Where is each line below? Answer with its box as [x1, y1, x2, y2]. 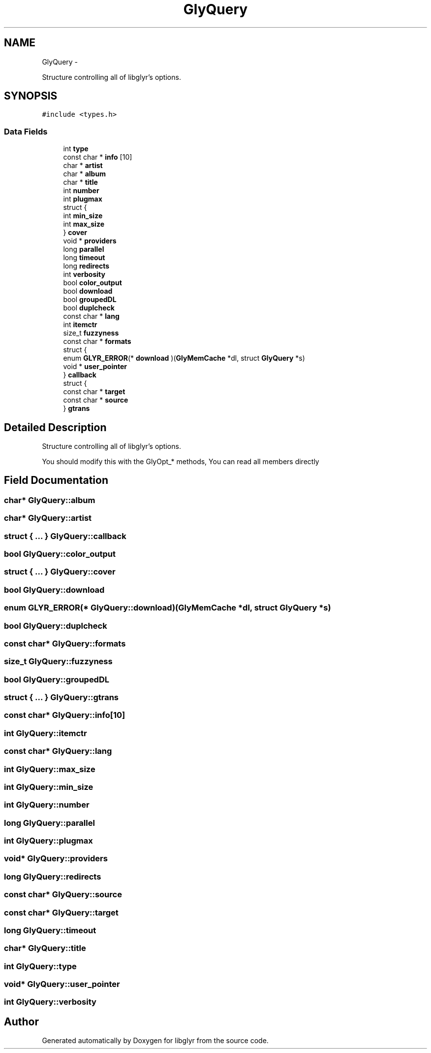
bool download [63, 287, 113, 296]
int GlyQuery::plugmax [4, 836, 93, 846]
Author [4, 1015, 39, 1028]
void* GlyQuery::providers [4, 853, 108, 864]
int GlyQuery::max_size [4, 764, 95, 774]
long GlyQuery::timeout [4, 925, 96, 935]
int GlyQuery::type [4, 961, 77, 971]
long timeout [63, 253, 105, 262]
